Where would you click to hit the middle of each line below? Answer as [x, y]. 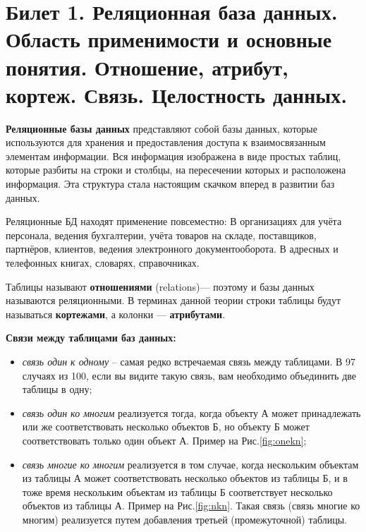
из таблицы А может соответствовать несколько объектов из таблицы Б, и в [185, 478]
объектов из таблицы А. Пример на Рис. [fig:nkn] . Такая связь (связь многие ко [191, 506]
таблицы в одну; [57, 389]
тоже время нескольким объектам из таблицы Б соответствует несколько [177, 491]
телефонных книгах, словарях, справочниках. [103, 263]
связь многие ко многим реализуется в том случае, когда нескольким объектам [190, 464]
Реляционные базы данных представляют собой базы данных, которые [161, 128]
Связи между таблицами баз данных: [91, 338]
